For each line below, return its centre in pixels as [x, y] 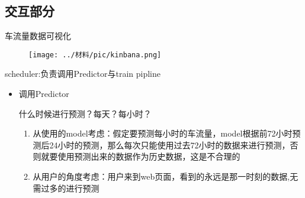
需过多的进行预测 [66, 188]
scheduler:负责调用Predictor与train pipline [83, 74]
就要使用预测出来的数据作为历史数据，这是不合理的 [141, 156]
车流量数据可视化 [38, 36]
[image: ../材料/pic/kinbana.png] [95, 55]
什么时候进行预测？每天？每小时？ [85, 113]
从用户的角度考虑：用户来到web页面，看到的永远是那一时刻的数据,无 [166, 176]
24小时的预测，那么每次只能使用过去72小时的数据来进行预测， [170, 145]
